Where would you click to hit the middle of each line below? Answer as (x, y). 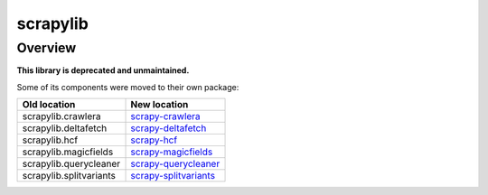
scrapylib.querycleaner (71, 164)
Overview (47, 48)
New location (160, 105)
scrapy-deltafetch (169, 128)
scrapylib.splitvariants (69, 176)
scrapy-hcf (154, 140)
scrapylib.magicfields (68, 152)
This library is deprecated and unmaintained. (103, 70)
